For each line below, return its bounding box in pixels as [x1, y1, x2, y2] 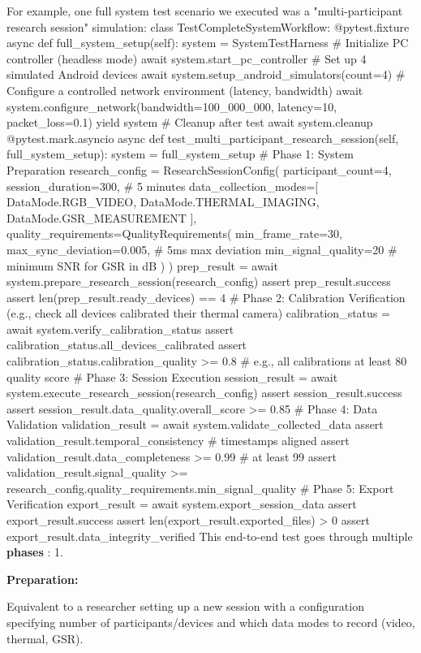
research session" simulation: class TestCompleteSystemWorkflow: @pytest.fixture [6, 18, 410, 35]
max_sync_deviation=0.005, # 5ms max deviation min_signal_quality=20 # [6, 240, 397, 257]
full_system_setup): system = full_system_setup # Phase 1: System [6, 145, 354, 162]
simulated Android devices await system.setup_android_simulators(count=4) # [6, 66, 406, 83]
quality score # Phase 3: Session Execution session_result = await [6, 368, 338, 385]
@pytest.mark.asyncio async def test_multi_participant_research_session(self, [6, 129, 399, 146]
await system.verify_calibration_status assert [6, 320, 234, 337]
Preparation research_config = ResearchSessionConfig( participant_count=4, [6, 161, 392, 178]
